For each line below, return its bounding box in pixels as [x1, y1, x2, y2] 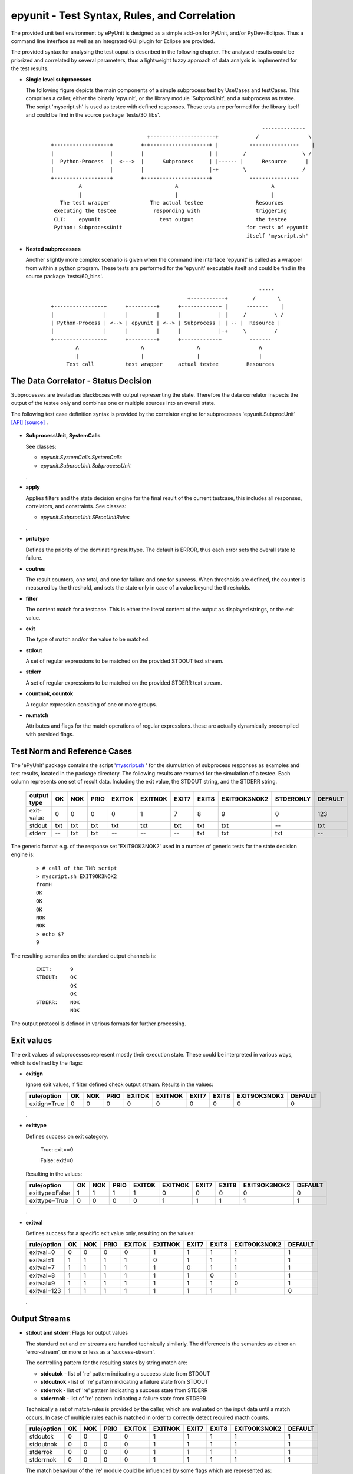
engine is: [11, 851, 35, 858]
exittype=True [29, 1197, 68, 1205]
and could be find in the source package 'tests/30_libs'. [25, 111, 160, 119]
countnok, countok [25, 690, 74, 697]
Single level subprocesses [25, 75, 92, 83]
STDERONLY [275, 795, 311, 803]
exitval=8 [29, 1271, 55, 1279]
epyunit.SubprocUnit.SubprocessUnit [40, 462, 131, 469]
